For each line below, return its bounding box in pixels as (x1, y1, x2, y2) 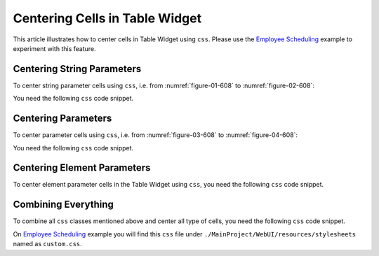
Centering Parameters (13, 113, 112, 125)
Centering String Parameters (13, 63, 142, 75)
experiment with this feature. (13, 44, 96, 52)
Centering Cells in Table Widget (13, 10, 202, 26)
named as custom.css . (13, 240, 82, 248)
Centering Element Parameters (13, 162, 151, 174)
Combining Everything (13, 199, 114, 211)
